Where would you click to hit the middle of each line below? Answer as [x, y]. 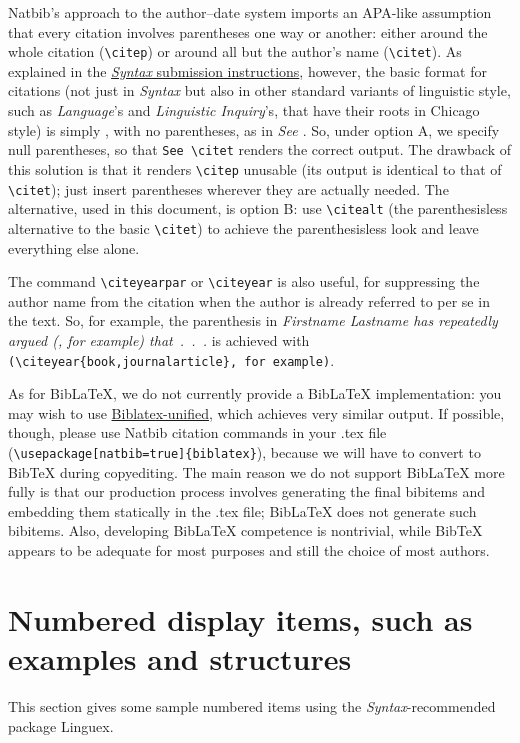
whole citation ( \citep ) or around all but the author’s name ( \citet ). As [235, 51]
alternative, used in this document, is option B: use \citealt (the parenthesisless [258, 208]
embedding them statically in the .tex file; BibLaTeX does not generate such [242, 510]
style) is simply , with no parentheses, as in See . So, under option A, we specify [254, 129]
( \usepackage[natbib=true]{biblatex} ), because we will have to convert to [244, 451]
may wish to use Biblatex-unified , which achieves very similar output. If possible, [256, 412]
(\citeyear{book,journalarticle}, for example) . [171, 359]
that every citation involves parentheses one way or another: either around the [248, 31]
